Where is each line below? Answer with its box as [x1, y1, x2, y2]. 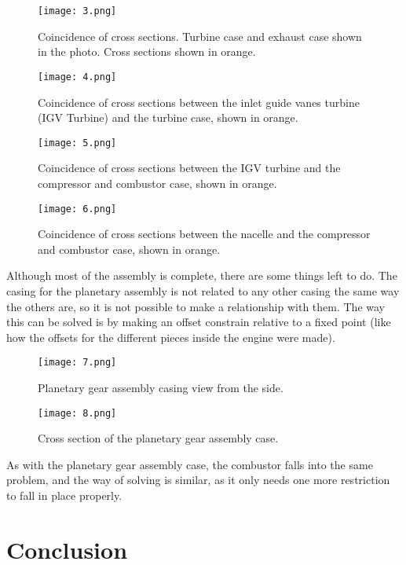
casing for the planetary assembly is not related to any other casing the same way [6, 282, 400, 299]
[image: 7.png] [38, 357, 117, 369]
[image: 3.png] [38, 6, 117, 17]
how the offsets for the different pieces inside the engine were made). [6, 328, 335, 345]
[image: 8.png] [38, 407, 117, 419]
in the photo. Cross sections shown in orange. [38, 43, 256, 60]
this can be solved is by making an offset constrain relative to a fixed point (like [6, 314, 391, 330]
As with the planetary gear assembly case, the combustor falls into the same [6, 456, 373, 472]
